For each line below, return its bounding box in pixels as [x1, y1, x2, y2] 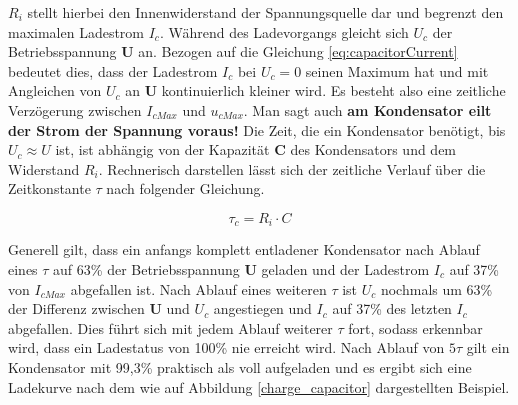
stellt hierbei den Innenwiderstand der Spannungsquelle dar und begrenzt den [27, 2, 504, 22]
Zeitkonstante [8, 178, 91, 199]
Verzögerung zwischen [8, 99, 142, 120]
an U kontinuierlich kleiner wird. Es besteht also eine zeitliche [125, 80, 506, 101]
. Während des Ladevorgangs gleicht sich [159, 21, 409, 42]
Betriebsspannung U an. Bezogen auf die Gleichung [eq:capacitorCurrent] [8, 41, 458, 62]
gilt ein [466, 337, 510, 358]
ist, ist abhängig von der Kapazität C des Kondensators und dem [55, 139, 457, 160]
